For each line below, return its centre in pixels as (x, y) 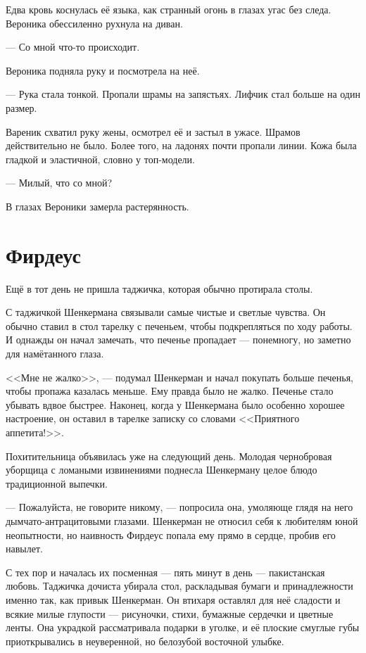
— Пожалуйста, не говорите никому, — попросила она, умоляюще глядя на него (179, 507)
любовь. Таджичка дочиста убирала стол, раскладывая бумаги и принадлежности (179, 586)
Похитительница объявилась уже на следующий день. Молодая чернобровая (169, 456)
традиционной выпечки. (57, 483)
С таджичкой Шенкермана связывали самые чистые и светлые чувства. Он (166, 312)
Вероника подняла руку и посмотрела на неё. (103, 70)
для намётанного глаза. (55, 354)
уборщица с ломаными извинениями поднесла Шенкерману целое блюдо (162, 470)
